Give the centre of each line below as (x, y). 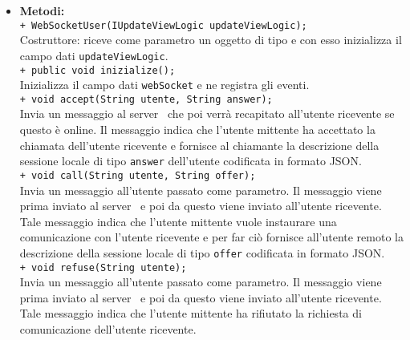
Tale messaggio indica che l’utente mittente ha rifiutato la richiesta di (191, 313)
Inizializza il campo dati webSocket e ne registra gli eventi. (164, 85)
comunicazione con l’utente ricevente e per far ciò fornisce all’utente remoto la (211, 237)
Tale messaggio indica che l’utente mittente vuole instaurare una (178, 221)
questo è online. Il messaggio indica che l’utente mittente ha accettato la (197, 130)
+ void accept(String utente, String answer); (146, 99)
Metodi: (42, 10)
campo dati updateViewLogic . (94, 55)
